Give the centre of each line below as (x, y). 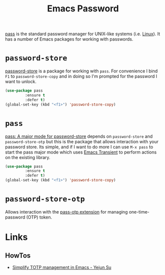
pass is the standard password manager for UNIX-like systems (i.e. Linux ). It (83, 34)
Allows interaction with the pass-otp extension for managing (66, 212)
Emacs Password (83, 9)
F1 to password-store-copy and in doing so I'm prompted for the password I (81, 76)
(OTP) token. (39, 217)
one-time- (139, 212)
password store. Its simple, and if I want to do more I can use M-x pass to (79, 147)
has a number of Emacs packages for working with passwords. (69, 39)
